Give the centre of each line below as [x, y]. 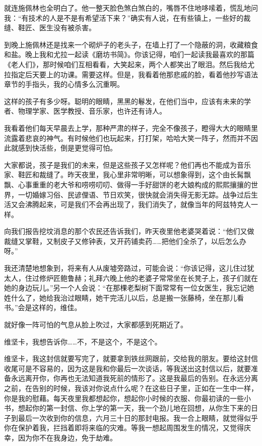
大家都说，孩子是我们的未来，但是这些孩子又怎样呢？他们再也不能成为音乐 [127, 164]
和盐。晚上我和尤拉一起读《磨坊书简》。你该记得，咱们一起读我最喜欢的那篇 [129, 54]
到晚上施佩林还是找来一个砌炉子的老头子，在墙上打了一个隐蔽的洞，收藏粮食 [131, 44]
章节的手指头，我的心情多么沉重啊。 [64, 84]
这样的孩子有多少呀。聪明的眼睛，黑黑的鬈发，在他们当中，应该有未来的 [124, 101]
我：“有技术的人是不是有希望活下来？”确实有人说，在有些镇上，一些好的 [124, 17]
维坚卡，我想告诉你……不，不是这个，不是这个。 [83, 341]
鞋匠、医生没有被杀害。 [57, 28]
